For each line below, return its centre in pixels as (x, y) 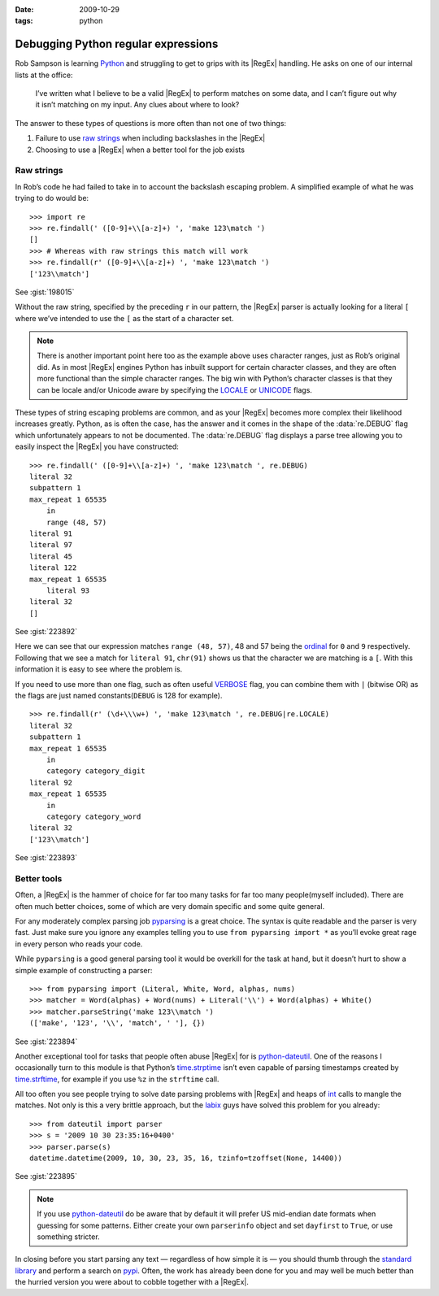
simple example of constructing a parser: (84, 970)
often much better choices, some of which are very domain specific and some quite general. (170, 906)
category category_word (93, 816)
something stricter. (69, 1237)
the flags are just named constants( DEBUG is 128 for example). (119, 696)
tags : (24, 21)
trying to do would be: (52, 198)
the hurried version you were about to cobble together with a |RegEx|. (132, 1282)
